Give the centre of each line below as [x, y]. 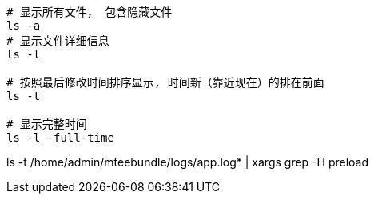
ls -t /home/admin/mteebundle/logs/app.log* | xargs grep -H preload [188, 162]
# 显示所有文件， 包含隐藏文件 [90, 12]
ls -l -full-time [60, 138]
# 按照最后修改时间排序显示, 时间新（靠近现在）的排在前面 [165, 82]
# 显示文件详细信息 [58, 41]
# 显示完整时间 [47, 124]
